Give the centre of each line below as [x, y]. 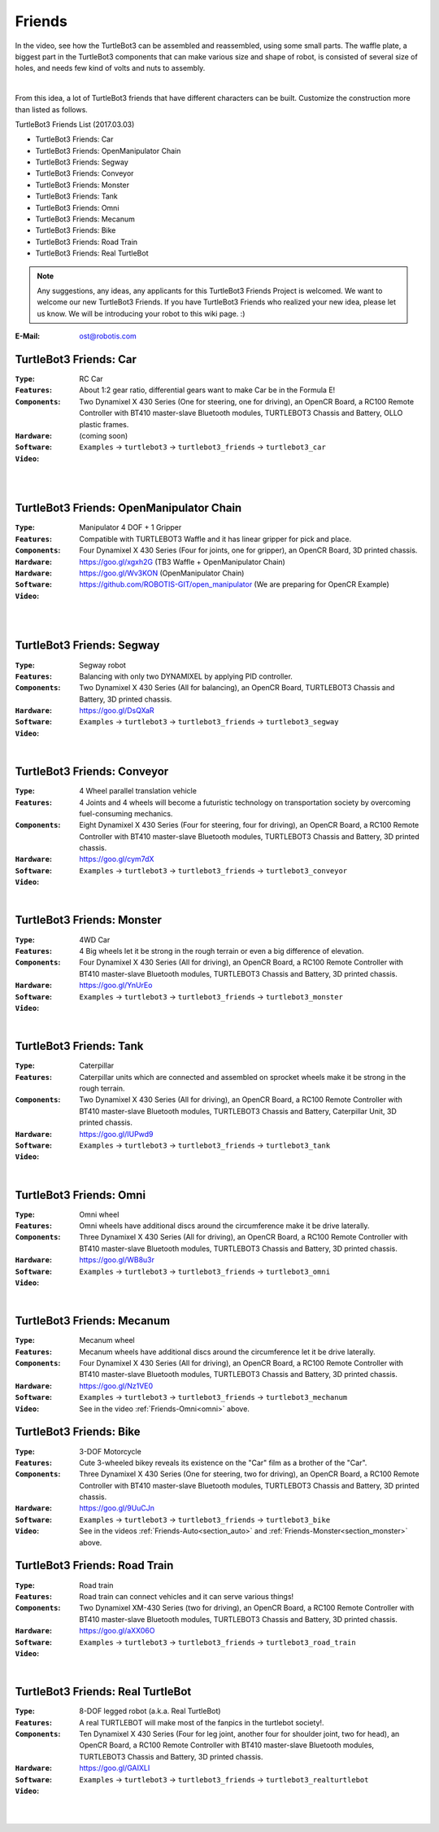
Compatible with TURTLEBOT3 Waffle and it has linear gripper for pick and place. [215, 539]
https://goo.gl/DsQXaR [117, 711]
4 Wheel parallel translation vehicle [138, 791]
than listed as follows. [52, 109]
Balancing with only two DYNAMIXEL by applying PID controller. [186, 676]
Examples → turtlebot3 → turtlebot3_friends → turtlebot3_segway [209, 722]
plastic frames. [104, 424]
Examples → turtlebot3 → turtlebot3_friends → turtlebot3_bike [205, 1519]
